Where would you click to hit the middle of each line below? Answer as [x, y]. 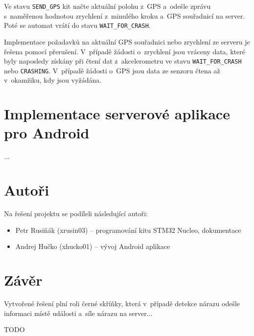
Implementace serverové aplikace [117, 114]
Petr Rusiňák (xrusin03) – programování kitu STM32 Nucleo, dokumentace [128, 230]
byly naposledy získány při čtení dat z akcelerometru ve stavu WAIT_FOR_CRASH [123, 61]
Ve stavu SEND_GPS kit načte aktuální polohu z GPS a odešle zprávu [107, 6]
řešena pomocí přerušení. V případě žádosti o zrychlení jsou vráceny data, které [125, 51]
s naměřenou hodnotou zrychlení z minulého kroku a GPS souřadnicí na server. [125, 15]
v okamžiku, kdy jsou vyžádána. [53, 80]
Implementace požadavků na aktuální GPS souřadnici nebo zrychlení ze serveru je [127, 41]
